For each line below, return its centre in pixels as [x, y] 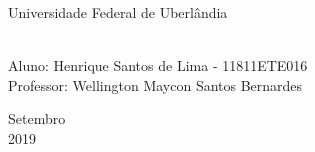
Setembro [37, 118]
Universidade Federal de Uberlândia [118, 12]
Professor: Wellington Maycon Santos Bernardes [155, 84]
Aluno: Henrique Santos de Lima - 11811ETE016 [158, 65]
